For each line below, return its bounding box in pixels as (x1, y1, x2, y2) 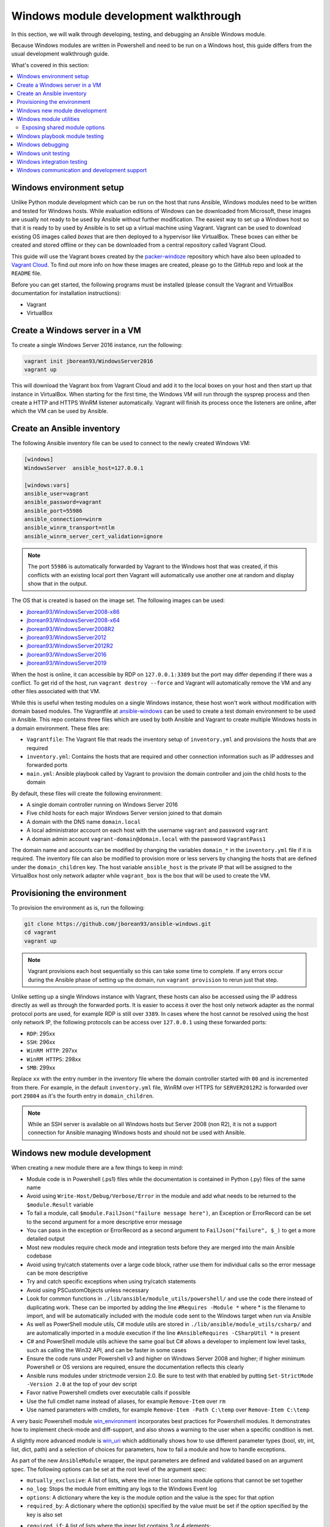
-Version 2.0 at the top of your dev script (26, 1380, 137, 1388)
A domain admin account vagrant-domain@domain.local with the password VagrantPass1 (26, 835, 266, 842)
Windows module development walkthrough (11, 9, 241, 23)
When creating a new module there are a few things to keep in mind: (11, 1164, 183, 1172)
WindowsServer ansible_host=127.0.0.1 (24, 464, 144, 472)
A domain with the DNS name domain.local (26, 818, 141, 825)
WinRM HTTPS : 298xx (26, 1055, 81, 1063)
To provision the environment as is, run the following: (11, 904, 145, 911)
